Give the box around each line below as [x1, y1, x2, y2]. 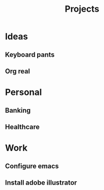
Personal [5, 87, 42, 98]
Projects [64, 3, 100, 15]
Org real [5, 67, 30, 75]
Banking [5, 106, 31, 115]
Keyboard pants [5, 50, 55, 59]
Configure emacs [5, 162, 59, 170]
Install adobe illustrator [5, 178, 77, 187]
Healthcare [5, 122, 40, 131]
